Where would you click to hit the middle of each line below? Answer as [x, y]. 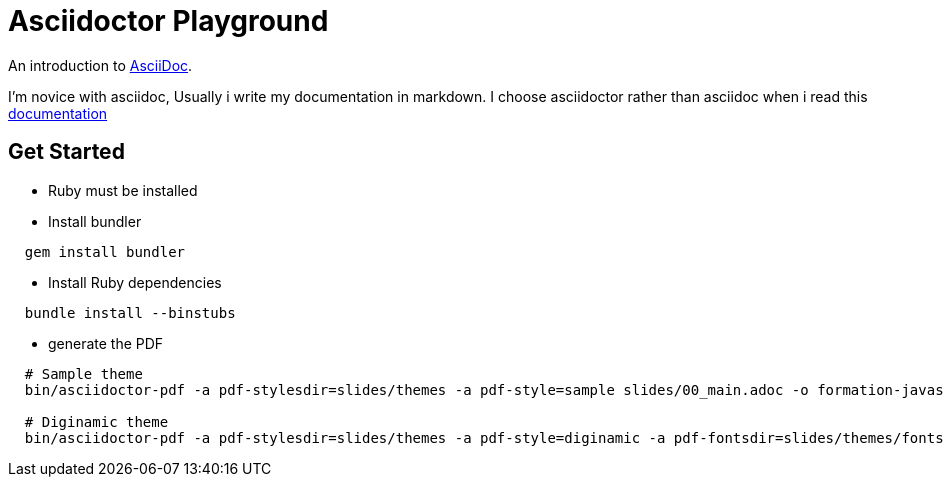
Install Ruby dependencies [135, 282]
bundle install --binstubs [130, 312]
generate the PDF [106, 343]
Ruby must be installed [123, 190]
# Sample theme [83, 373]
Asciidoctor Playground [168, 21]
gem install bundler [105, 251]
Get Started [66, 152]
